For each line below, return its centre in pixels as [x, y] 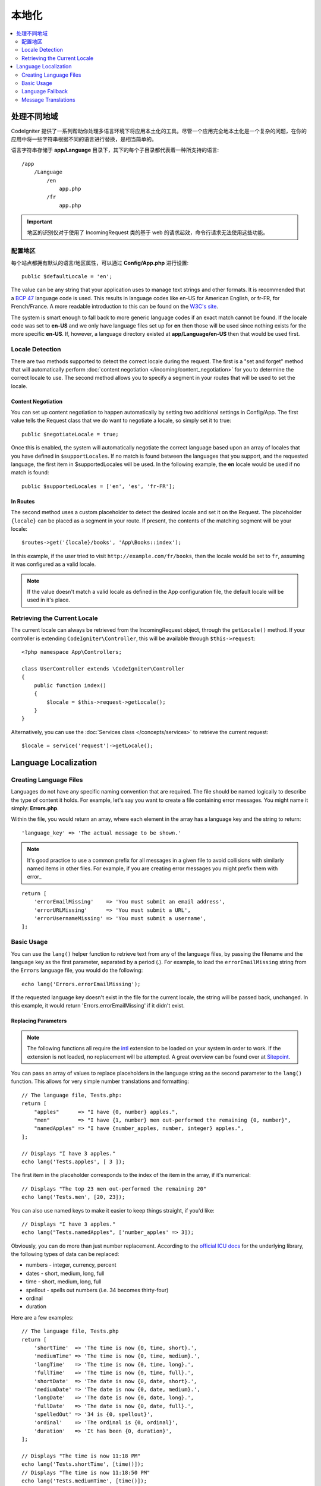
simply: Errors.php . [35, 808]
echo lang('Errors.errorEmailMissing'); [81, 984]
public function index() [70, 685]
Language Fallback [45, 92]
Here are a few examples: [42, 1317]
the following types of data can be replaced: [65, 1254]
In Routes [23, 501]
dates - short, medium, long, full [65, 1273]
